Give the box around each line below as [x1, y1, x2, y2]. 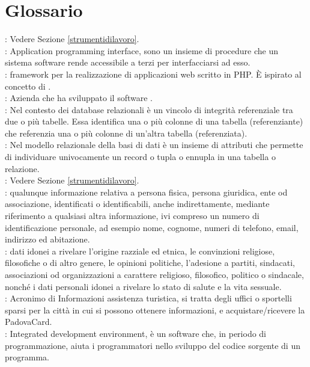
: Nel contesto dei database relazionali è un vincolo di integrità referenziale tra [5, 103, 293, 116]
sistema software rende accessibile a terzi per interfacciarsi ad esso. [5, 56, 251, 69]
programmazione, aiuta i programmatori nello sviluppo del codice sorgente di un [5, 339, 300, 351]
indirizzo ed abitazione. [5, 233, 90, 245]
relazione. [5, 162, 40, 174]
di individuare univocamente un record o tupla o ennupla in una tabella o [5, 150, 276, 163]
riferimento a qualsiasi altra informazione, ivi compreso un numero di [5, 209, 260, 222]
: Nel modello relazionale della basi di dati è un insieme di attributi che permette [5, 138, 303, 151]
